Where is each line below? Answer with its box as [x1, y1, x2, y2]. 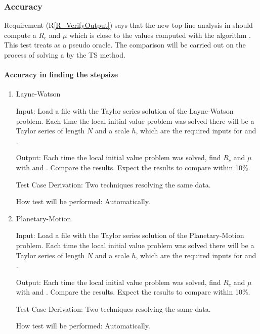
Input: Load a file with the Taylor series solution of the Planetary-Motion [16, 230, 244, 241]
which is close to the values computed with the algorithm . [69, 29, 251, 40]
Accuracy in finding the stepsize [4, 69, 118, 80]
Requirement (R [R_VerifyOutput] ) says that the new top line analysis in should [4, 20, 253, 30]
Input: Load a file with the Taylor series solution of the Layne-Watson [16, 105, 234, 116]
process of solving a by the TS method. [4, 50, 125, 60]
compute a [4, 29, 36, 40]
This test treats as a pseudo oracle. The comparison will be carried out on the [4, 39, 246, 50]
